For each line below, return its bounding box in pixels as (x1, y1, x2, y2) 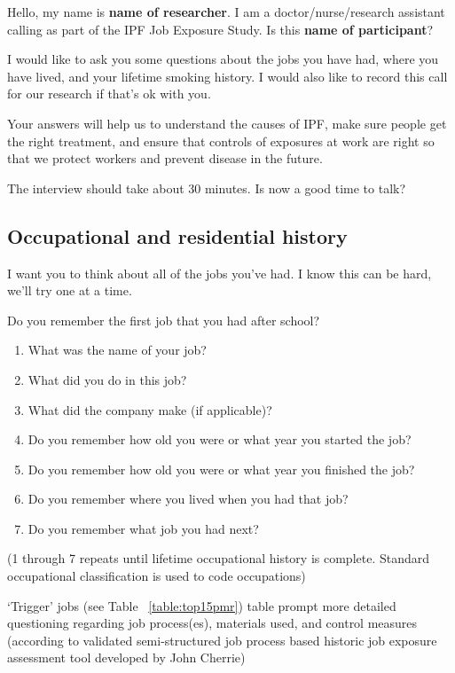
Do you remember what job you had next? (27, 519, 259, 537)
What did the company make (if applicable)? (27, 400, 272, 419)
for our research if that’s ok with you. (7, 84, 211, 103)
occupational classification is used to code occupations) (7, 567, 306, 585)
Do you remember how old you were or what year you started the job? (27, 430, 412, 449)
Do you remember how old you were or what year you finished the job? (27, 459, 415, 478)
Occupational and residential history (7, 222, 348, 249)
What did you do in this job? (27, 370, 187, 388)
